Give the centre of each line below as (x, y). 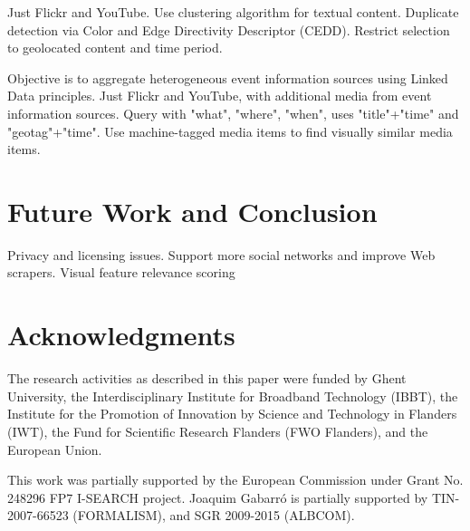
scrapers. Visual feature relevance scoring (121, 272)
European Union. (55, 449)
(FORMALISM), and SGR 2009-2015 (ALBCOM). (214, 515)
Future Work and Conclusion (192, 211)
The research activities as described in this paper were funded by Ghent (207, 378)
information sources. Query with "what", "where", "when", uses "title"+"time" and (233, 113)
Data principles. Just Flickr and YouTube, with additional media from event (220, 96)
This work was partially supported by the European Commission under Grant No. (235, 480)
